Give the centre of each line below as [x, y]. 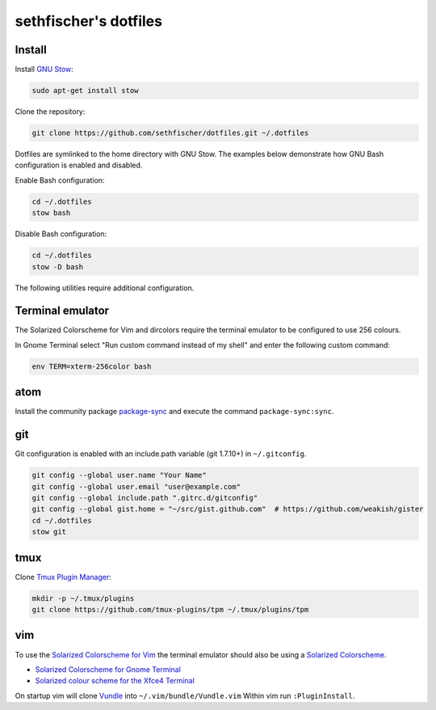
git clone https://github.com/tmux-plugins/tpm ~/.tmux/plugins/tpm [170, 609]
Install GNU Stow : [44, 70]
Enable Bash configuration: [60, 180]
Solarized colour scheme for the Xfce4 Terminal [115, 681]
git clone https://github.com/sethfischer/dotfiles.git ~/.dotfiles [170, 133]
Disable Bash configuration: [61, 234]
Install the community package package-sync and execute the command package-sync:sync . [174, 412]
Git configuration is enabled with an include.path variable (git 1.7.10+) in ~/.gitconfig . [161, 454]
